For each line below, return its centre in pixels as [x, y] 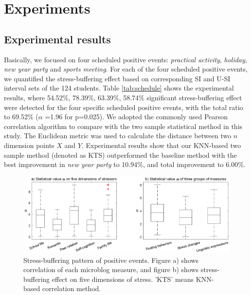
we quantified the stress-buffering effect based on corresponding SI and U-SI [117, 78]
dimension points [29, 145]
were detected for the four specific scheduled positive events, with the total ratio [124, 107]
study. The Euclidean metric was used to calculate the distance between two [118, 136]
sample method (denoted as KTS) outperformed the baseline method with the [120, 155]
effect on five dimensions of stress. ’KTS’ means [123, 279]
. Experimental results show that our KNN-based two [161, 145]
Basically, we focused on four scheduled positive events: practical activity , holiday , [125, 59]
